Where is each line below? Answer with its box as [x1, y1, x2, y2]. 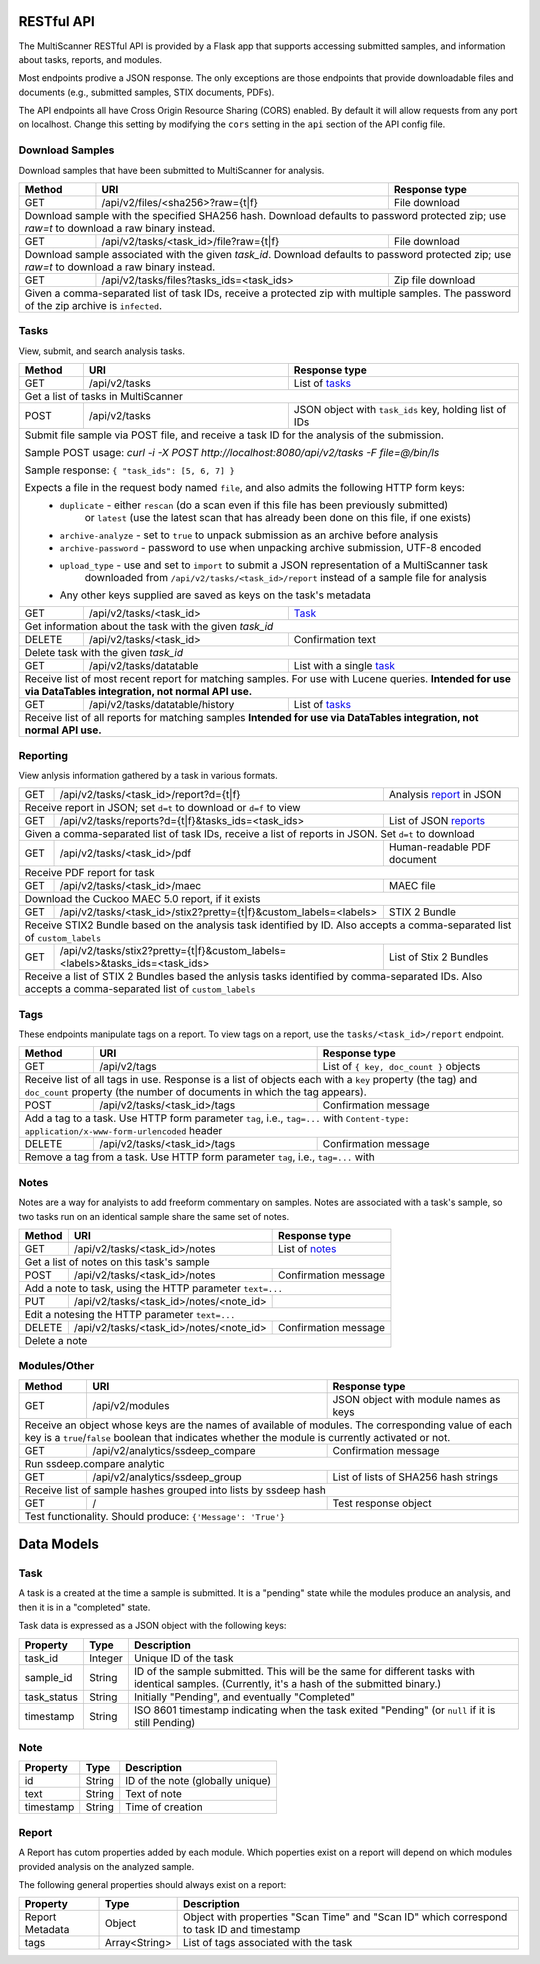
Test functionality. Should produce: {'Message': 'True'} [24, 1509, 285, 1523]
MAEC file [388, 879, 436, 893]
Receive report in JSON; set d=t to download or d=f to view [24, 801, 301, 815]
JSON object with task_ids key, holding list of [293, 403, 507, 417]
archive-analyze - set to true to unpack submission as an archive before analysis [59, 528, 439, 542]
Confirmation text [293, 633, 377, 647]
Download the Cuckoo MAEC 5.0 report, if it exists [24, 892, 261, 906]
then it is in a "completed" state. [18, 1601, 151, 1613]
